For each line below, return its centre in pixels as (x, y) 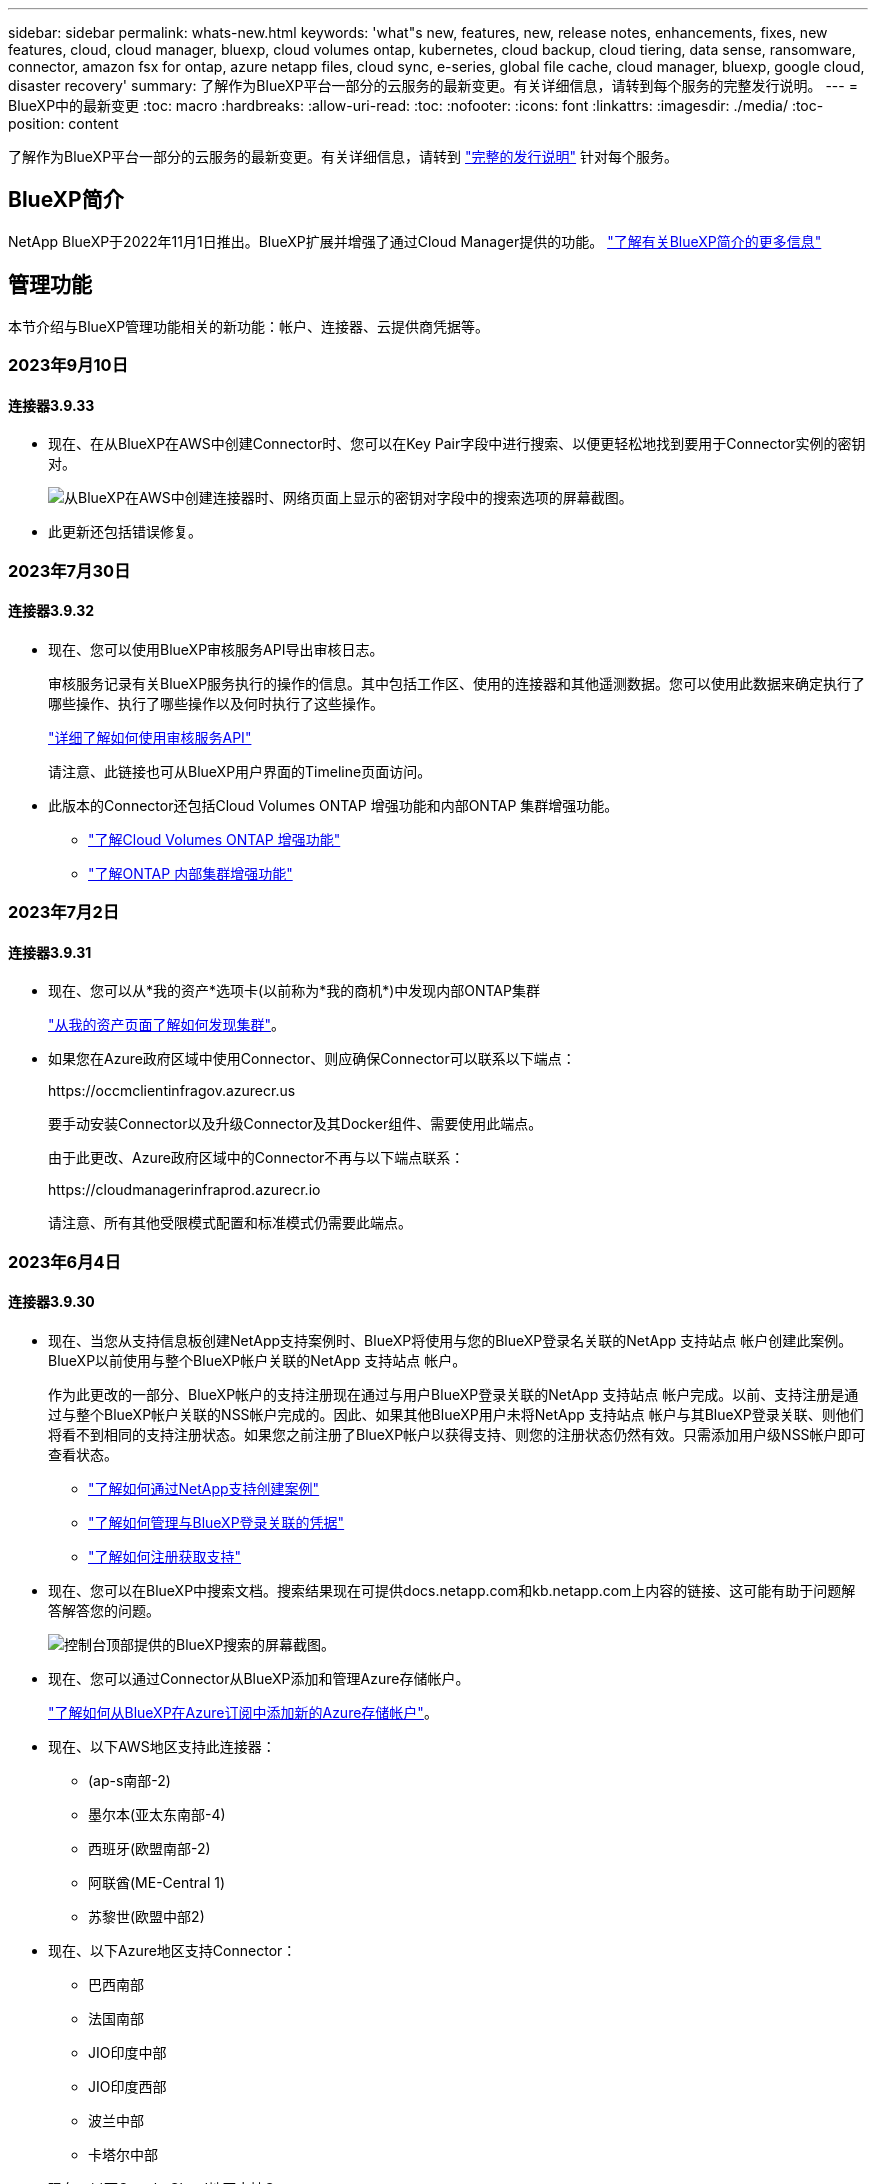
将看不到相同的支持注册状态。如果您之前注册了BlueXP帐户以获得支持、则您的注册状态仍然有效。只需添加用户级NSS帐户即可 (457, 1435)
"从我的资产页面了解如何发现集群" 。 (167, 1025)
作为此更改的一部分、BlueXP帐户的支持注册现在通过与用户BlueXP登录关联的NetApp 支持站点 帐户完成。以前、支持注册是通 (453, 1395)
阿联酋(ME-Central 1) (157, 1883)
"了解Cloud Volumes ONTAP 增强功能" (214, 839)
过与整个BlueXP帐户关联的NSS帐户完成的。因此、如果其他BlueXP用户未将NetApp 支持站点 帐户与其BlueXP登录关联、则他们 (456, 1415)
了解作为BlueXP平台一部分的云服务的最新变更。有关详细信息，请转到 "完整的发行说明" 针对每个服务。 (343, 156)
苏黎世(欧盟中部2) (146, 1917)
